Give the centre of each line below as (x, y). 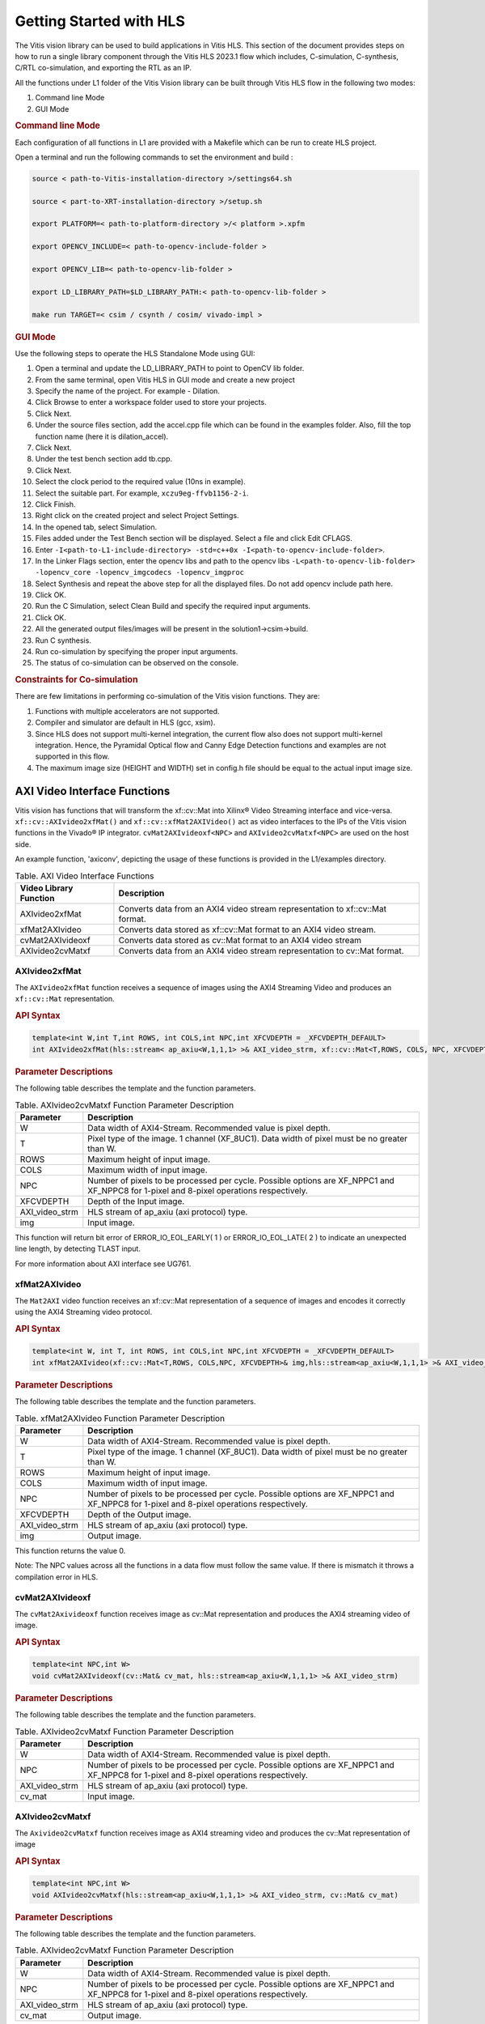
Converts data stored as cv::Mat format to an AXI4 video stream (240, 941)
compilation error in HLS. (57, 1577)
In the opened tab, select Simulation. (96, 527)
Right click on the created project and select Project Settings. (137, 516)
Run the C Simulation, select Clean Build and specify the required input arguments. (173, 606)
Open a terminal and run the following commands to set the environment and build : (154, 157)
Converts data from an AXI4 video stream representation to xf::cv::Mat (253, 909)
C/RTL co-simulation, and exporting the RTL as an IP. (103, 68)
